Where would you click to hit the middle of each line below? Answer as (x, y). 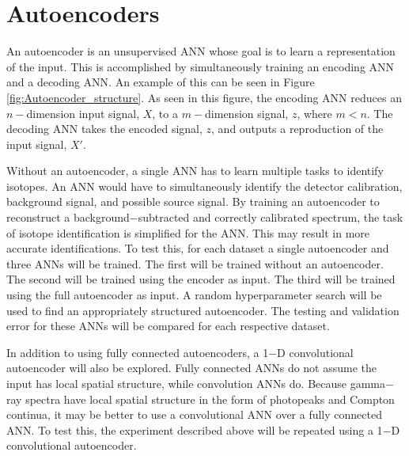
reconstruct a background (68, 217)
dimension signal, (247, 113)
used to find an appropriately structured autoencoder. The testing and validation (203, 310)
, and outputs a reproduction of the (297, 129)
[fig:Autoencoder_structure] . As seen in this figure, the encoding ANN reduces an (204, 97)
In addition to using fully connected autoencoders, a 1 (138, 352)
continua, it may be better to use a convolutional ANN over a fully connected (194, 414)
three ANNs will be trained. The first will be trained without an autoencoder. (195, 263)
